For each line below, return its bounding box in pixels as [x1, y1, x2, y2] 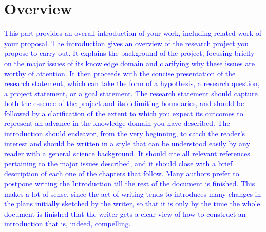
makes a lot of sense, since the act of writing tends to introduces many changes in [4, 188, 261, 199]
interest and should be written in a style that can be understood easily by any [4, 138, 250, 149]
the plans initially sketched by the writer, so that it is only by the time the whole [4, 198, 260, 209]
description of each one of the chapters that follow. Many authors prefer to [4, 168, 239, 179]
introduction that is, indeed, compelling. [4, 218, 131, 229]
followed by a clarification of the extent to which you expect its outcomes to [4, 108, 243, 118]
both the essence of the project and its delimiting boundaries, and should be [4, 98, 244, 109]
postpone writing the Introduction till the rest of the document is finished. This [4, 178, 255, 189]
